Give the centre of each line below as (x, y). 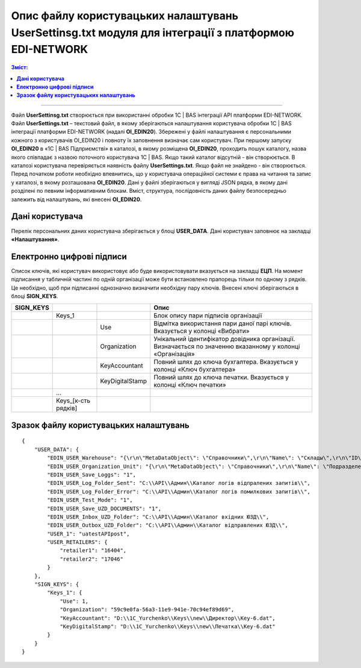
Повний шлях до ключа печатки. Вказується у (221, 378)
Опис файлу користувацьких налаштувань (125, 16)
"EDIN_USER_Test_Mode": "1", (90, 500)
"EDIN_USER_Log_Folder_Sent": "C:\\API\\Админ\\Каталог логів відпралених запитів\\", (179, 483)
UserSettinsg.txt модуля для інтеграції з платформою (153, 33)
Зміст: (20, 67)
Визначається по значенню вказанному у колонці (227, 346)
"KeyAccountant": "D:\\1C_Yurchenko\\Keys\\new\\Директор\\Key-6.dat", (168, 618)
